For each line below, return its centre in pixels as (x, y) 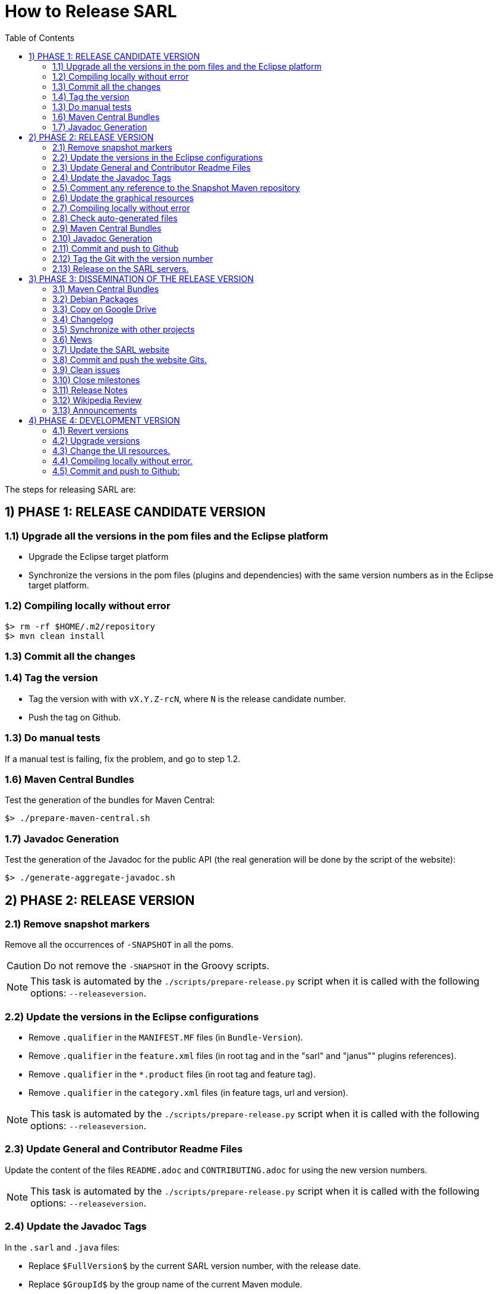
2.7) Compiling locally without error (121, 208)
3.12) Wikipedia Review (97, 400)
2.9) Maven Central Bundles (107, 228)
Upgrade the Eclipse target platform (99, 556)
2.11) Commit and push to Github (116, 248)
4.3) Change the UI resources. (111, 450)
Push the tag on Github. (75, 717)
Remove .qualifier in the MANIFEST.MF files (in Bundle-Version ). (166, 1038)
